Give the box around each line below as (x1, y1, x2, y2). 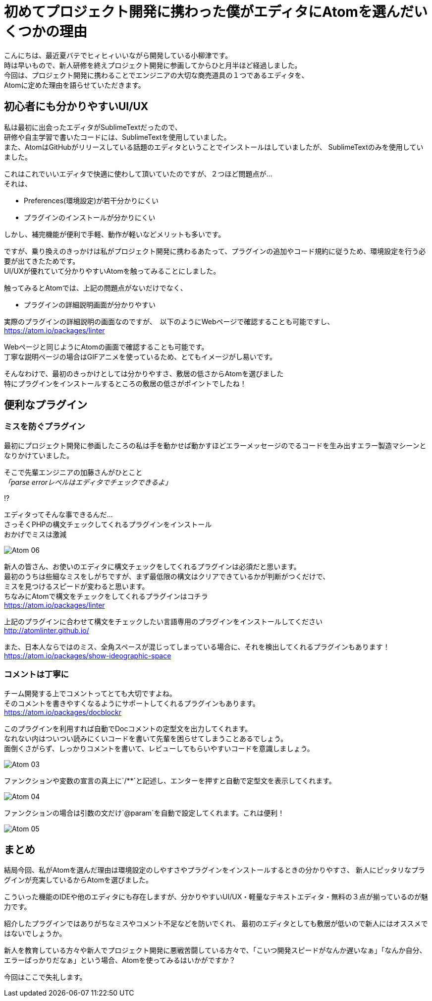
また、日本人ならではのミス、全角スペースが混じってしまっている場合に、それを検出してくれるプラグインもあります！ (4, 642, 390, 651)
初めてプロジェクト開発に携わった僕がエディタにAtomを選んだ (4, 3, 414, 20)
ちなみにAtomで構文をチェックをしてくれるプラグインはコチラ (4, 591, 208, 600)
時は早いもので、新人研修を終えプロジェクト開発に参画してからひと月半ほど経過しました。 (4, 60, 302, 69)
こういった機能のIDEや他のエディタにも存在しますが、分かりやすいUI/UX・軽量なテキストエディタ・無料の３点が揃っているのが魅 (4, 892, 429, 901)
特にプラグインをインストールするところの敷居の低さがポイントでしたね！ (4, 379, 247, 388)
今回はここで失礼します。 (4, 973, 87, 982)
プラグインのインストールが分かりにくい (24, 213, 156, 222)
